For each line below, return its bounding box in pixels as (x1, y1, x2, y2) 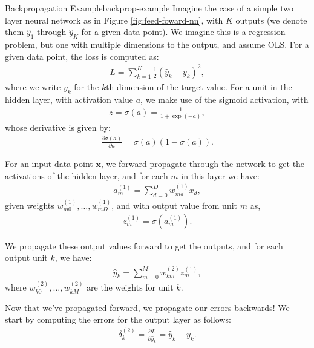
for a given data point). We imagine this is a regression (81, 25, 286, 38)
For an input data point (5, 157, 93, 170)
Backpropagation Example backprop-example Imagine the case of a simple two (5, 2, 293, 14)
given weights (5, 199, 54, 211)
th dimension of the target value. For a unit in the (106, 80, 292, 93)
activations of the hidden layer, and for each (5, 169, 168, 182)
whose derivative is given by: (5, 120, 111, 133)
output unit (5, 251, 48, 264)
